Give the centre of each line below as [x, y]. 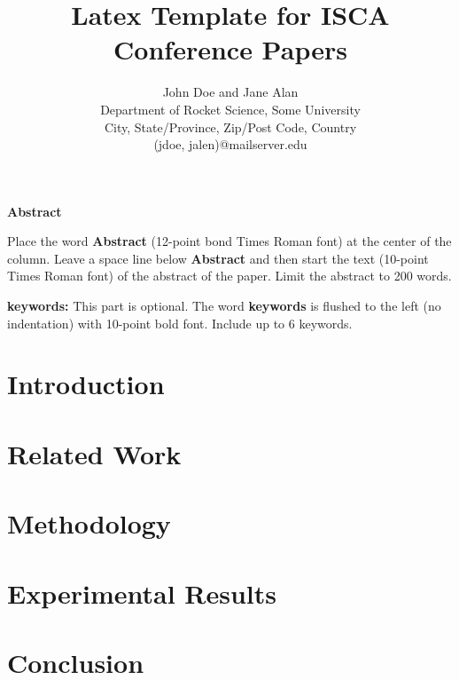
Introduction [86, 384]
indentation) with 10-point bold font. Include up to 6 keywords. [180, 323]
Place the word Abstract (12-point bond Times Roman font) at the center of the [229, 241]
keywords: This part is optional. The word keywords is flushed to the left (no [224, 306]
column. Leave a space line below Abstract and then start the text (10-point [218, 258]
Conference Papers [230, 49]
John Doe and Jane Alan [230, 92]
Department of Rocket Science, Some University [230, 109]
